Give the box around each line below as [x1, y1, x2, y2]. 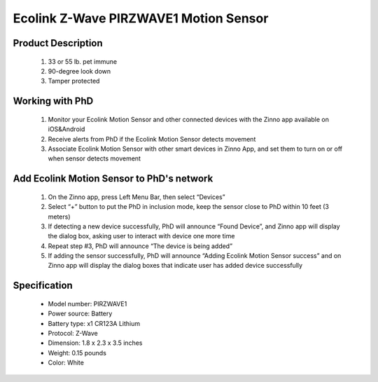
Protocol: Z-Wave [48, 329, 98, 338]
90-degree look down [48, 67, 111, 75]
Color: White [48, 358, 84, 367]
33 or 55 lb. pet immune [48, 57, 118, 66]
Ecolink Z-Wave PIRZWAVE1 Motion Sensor [13, 11, 269, 26]
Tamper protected [48, 77, 100, 86]
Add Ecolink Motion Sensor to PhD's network [13, 172, 213, 185]
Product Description [13, 37, 103, 49]
